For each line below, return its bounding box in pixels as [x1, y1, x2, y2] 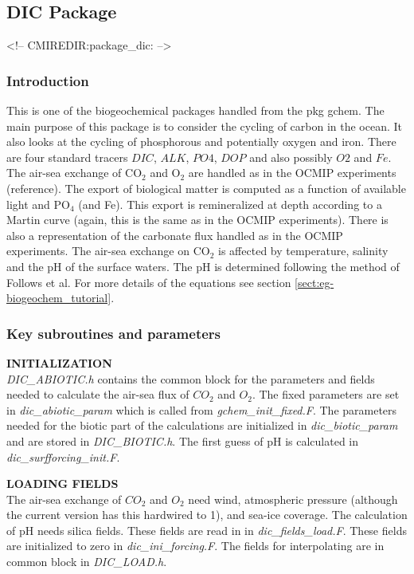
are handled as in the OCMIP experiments [188, 164, 396, 181]
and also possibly [249, 148, 333, 165]
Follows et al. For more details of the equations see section [6, 273, 291, 290]
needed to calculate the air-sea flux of [6, 386, 189, 403]
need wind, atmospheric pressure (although [188, 490, 398, 507]
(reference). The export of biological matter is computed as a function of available [6, 179, 406, 196]
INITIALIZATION [6, 354, 112, 371]
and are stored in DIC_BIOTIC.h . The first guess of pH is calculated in [6, 432, 359, 449]
